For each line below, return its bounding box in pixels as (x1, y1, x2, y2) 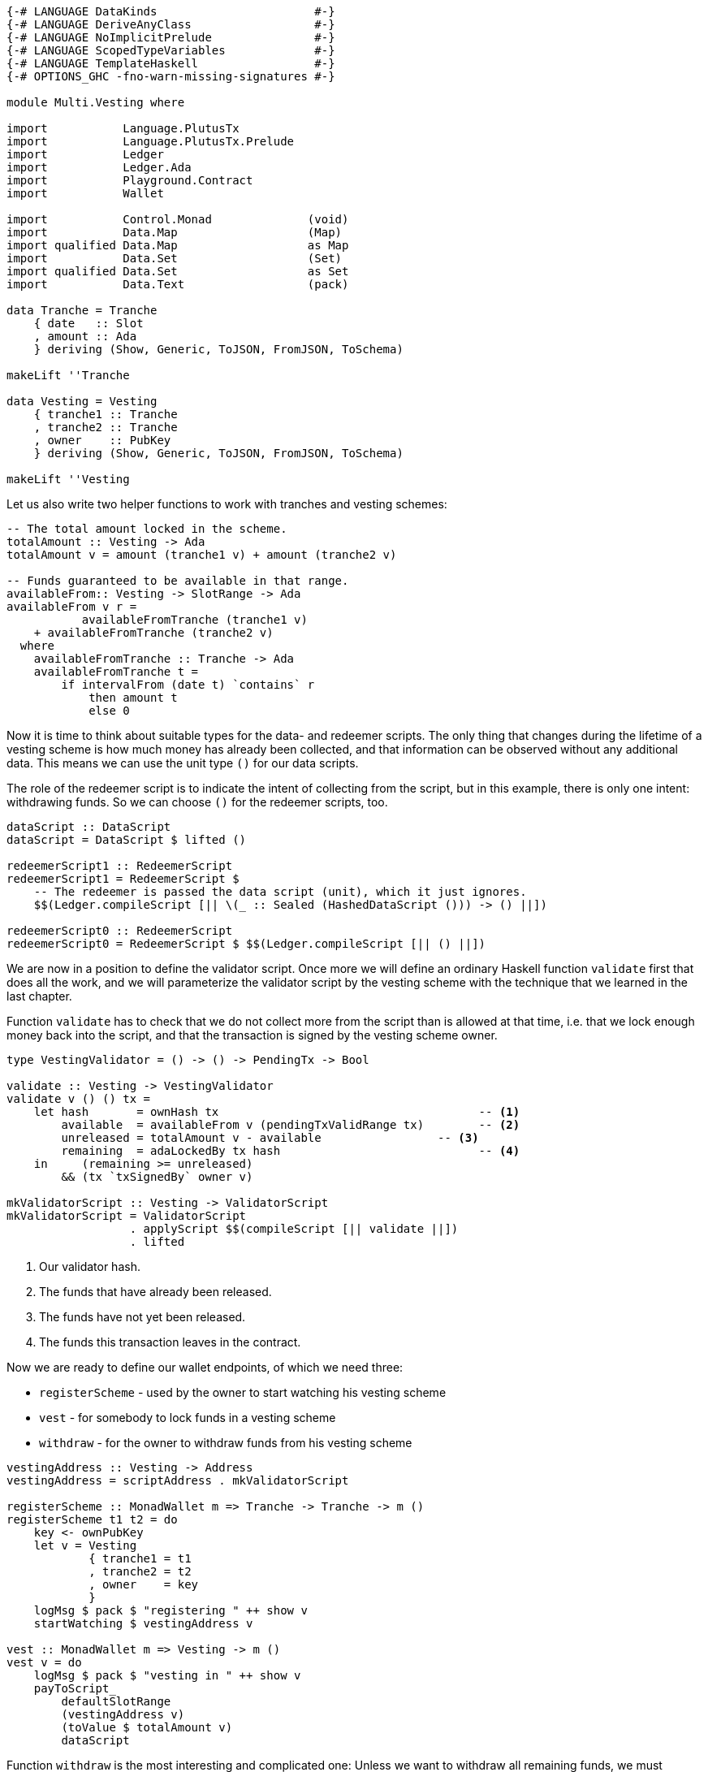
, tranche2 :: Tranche (33, 421, 178, 434)
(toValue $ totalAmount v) (61, 1721, 233, 1734)
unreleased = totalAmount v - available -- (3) (61, 1131, 479, 1144)
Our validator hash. (39, 1260, 140, 1273)
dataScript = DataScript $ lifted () (6, 833, 247, 846)
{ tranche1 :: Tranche (33, 408, 178, 421)
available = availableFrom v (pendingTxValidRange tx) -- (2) (61, 1118, 520, 1131)
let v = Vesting (33, 1539, 137, 1552)
